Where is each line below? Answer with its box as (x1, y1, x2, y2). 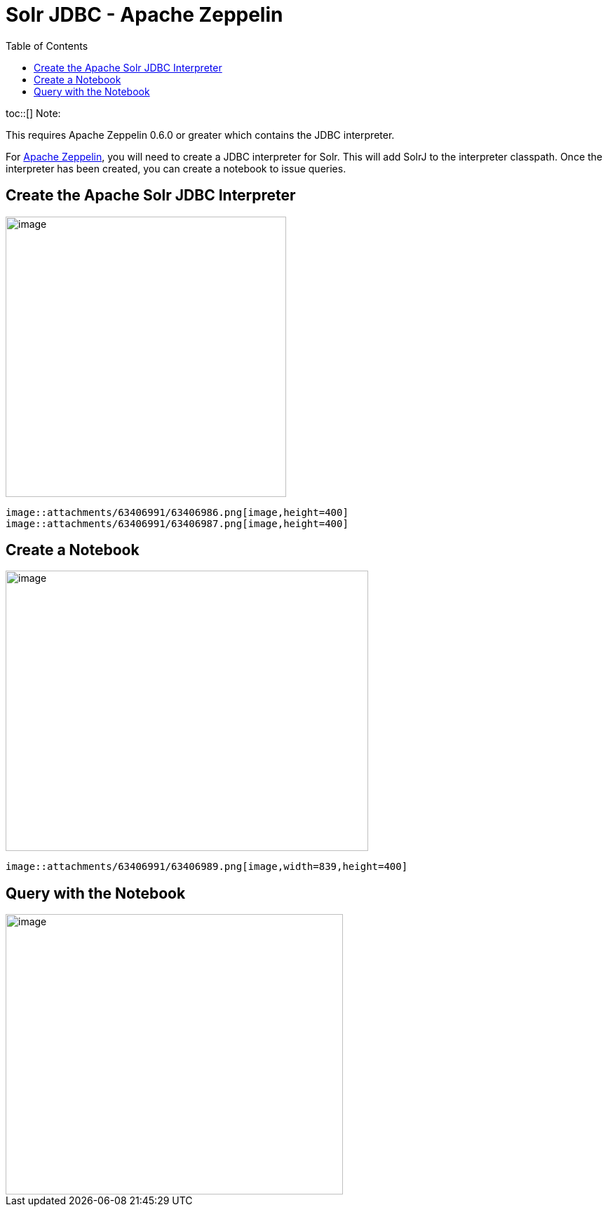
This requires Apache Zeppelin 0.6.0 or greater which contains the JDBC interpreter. (6, 128, 395, 141)
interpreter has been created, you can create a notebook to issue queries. (6, 162, 346, 175)
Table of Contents (6, 39, 88, 52)
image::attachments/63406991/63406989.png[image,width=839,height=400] (6, 861, 408, 873)
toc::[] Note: (6, 107, 61, 119)
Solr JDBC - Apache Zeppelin (6, 3, 283, 27)
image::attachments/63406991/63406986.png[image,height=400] (6, 506, 349, 518)
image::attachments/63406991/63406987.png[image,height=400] (6, 517, 349, 529)
